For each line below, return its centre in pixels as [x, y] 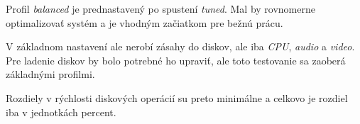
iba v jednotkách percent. [61, 112]
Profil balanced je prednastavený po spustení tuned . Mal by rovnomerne [160, 9]
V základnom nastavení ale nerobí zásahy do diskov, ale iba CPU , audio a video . [180, 46]
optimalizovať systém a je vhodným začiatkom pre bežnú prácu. [144, 22]
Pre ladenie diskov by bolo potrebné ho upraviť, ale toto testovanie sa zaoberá [176, 60]
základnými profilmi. [50, 74]
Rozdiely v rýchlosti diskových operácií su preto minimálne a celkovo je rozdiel [177, 97]
